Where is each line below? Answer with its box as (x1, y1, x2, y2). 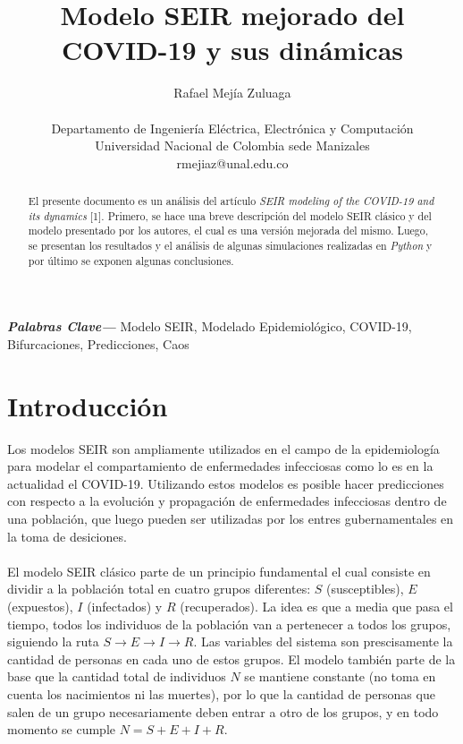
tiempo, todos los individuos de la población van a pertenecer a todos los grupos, (7, 614, 451, 633)
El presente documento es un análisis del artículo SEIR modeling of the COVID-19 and (28, 193, 434, 209)
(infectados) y (87, 597, 163, 616)
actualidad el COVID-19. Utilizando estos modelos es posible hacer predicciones (7, 474, 444, 492)
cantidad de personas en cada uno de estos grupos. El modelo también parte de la (7, 649, 456, 668)
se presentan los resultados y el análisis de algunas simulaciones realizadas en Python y (28, 238, 433, 253)
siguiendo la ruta (7, 632, 99, 651)
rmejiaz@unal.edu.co (176, 153, 289, 172)
